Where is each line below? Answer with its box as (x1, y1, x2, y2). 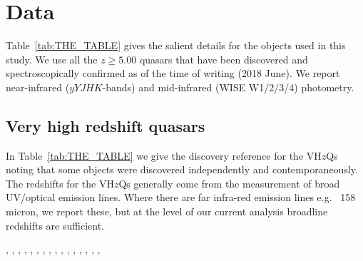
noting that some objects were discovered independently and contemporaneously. (6, 162, 358, 177)
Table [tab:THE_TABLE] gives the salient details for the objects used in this (6, 38, 346, 53)
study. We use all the (6, 51, 98, 66)
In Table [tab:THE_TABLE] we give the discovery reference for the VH (6, 148, 322, 163)
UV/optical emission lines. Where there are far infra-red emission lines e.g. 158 (6, 190, 356, 205)
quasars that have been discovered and (139, 51, 308, 66)
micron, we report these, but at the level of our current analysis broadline (6, 204, 328, 219)
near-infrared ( (6, 79, 70, 94)
